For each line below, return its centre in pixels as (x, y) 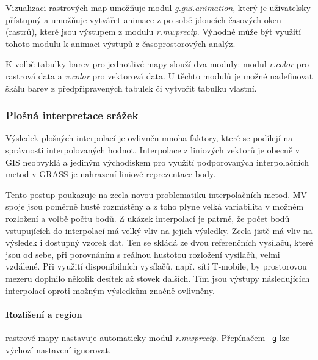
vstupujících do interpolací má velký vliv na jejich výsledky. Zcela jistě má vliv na (159, 230)
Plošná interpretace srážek (72, 115)
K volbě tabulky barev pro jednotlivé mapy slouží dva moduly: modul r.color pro (157, 64)
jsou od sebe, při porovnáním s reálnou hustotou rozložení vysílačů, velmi (143, 254)
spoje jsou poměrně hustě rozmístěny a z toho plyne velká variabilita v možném (155, 206)
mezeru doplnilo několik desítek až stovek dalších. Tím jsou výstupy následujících (158, 278)
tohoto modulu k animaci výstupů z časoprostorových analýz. (121, 43)
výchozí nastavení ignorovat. (58, 349)
